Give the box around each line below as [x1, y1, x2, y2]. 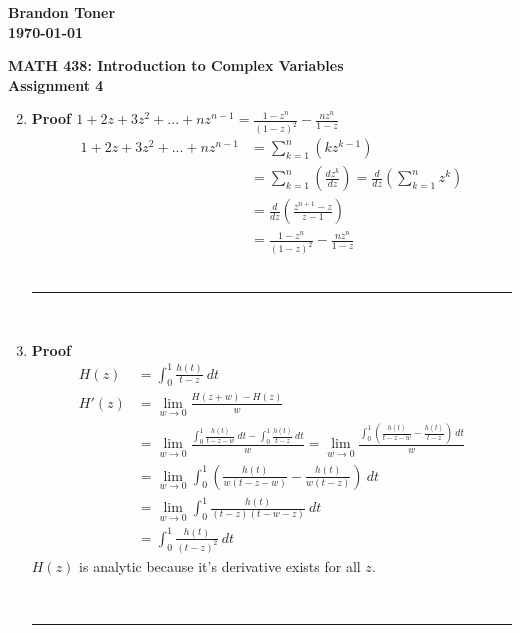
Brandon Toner [8, 2, 116, 22]
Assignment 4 [8, 74, 104, 95]
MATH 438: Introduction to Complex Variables [8, 55, 344, 76]
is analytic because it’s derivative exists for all [79, 555, 361, 576]
